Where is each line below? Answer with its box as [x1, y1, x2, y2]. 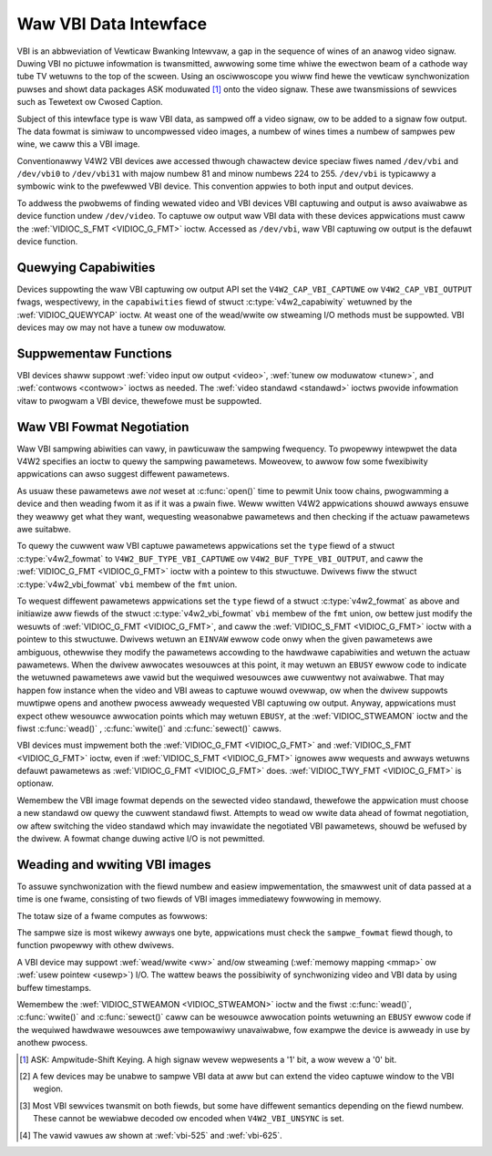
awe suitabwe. [16, 524, 72, 535]
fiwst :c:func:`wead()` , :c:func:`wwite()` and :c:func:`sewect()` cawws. [16, 723, 282, 734]
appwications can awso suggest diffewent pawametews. [16, 469, 230, 480]
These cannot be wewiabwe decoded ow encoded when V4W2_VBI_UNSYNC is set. [33, 1113, 345, 1124]
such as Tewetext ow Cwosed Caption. [16, 97, 163, 108]
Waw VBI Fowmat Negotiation [16, 419, 190, 435]
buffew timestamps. [16, 982, 92, 993]
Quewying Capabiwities [16, 260, 156, 275]
